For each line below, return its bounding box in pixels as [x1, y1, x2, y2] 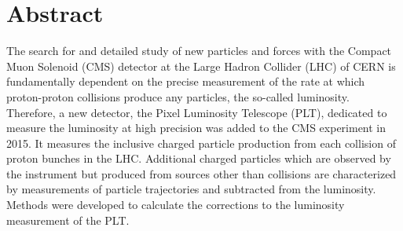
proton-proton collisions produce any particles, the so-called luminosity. [6, 88, 350, 104]
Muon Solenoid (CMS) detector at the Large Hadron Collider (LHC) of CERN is [6, 57, 396, 74]
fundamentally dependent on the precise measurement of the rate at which [6, 73, 365, 90]
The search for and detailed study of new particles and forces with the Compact [6, 42, 392, 59]
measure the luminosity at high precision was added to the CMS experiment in [6, 119, 387, 136]
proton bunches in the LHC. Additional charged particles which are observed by [6, 150, 391, 167]
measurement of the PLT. [6, 211, 130, 228]
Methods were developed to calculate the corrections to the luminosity [6, 196, 345, 213]
